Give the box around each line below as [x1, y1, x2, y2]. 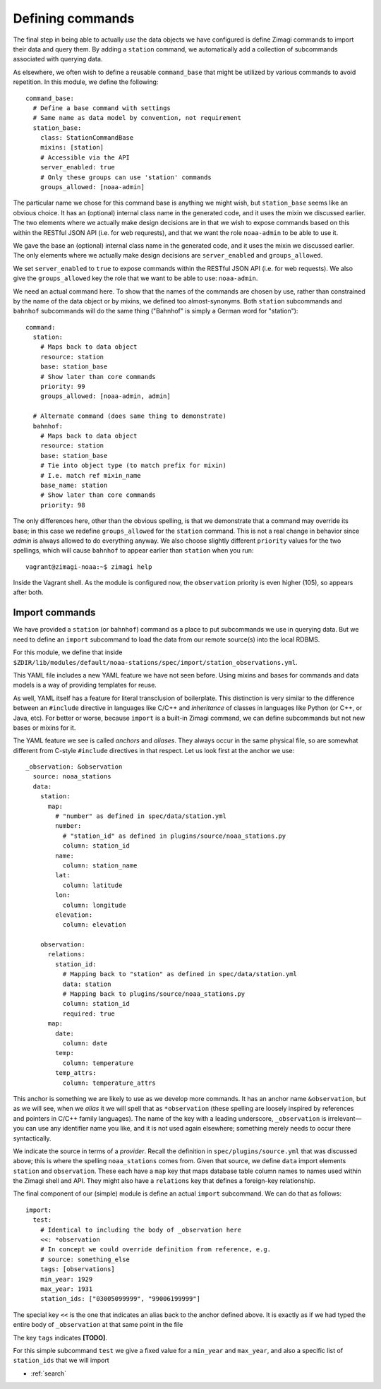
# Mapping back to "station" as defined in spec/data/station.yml [62, 970, 298, 978]
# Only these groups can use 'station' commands [40, 173, 212, 181]
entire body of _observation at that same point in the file [13, 1321, 183, 1329]
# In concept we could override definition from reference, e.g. [40, 1246, 272, 1253]
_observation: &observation [25, 763, 123, 771]
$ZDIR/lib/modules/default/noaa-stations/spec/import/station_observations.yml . [13, 658, 298, 666]
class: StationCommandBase [40, 134, 134, 142]
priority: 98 [40, 501, 85, 509]
